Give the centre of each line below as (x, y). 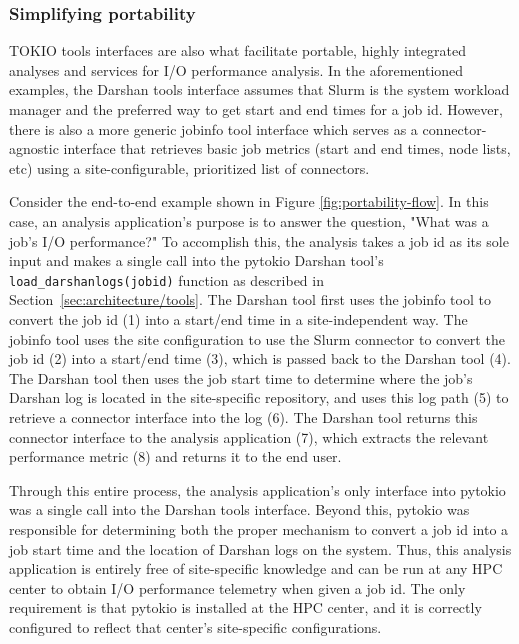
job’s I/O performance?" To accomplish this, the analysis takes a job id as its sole (259, 240)
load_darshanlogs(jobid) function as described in (166, 279)
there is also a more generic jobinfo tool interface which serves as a (213, 128)
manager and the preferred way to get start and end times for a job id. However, (256, 109)
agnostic (34, 148)
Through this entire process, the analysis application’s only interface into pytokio (257, 489)
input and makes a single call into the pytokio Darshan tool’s (196, 260)
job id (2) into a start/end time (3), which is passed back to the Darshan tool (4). (260, 358)
